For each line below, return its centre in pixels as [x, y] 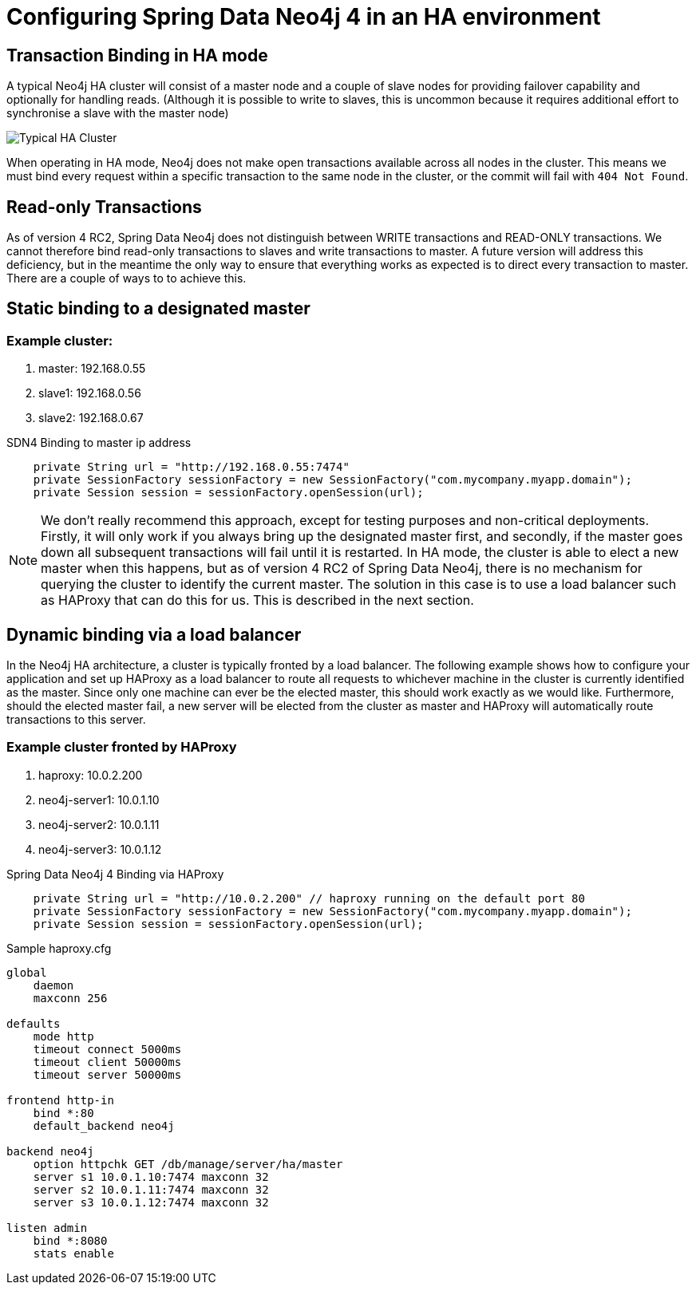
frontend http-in [60, 1100]
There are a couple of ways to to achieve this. [127, 278]
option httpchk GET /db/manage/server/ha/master [188, 1164]
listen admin [47, 1228]
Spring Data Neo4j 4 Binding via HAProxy [115, 874]
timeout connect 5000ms [107, 1049]
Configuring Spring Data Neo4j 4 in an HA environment [304, 17]
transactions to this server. [76, 720]
